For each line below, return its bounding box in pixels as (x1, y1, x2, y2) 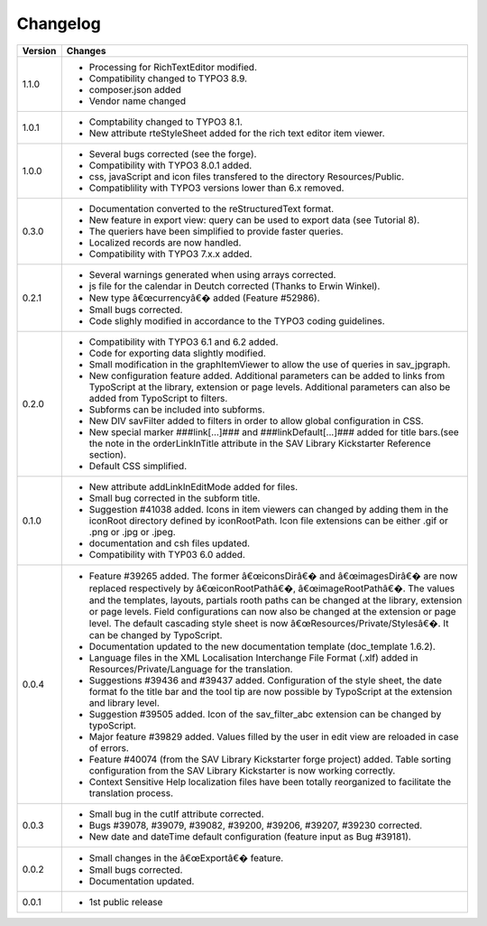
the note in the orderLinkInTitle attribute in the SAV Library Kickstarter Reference (88, 437, 432, 449)
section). (88, 448, 126, 460)
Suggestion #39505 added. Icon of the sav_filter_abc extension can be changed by (88, 708, 442, 720)
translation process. (88, 786, 174, 799)
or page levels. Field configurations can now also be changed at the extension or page (88, 605, 456, 617)
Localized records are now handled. (88, 236, 242, 248)
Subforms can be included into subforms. (88, 403, 265, 415)
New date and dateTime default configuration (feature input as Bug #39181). (88, 830, 412, 843)
